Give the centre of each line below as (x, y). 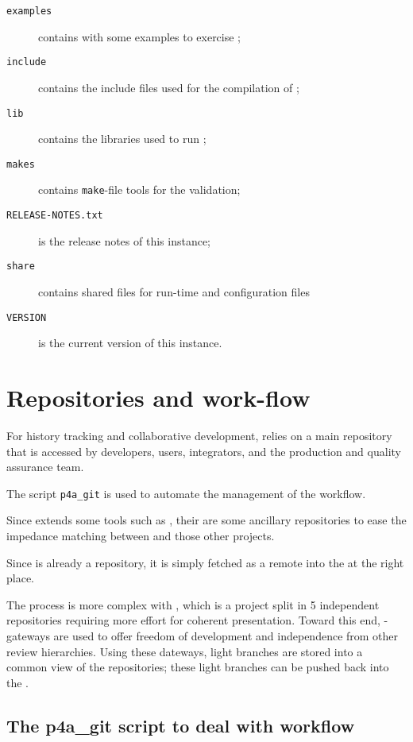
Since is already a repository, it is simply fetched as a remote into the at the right (205, 562)
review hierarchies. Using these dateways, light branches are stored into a (185, 651)
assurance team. (45, 467)
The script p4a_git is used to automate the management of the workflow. (186, 493)
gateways (28, 635)
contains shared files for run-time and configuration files (174, 291)
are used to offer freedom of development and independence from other (226, 635)
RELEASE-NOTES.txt (55, 216)
